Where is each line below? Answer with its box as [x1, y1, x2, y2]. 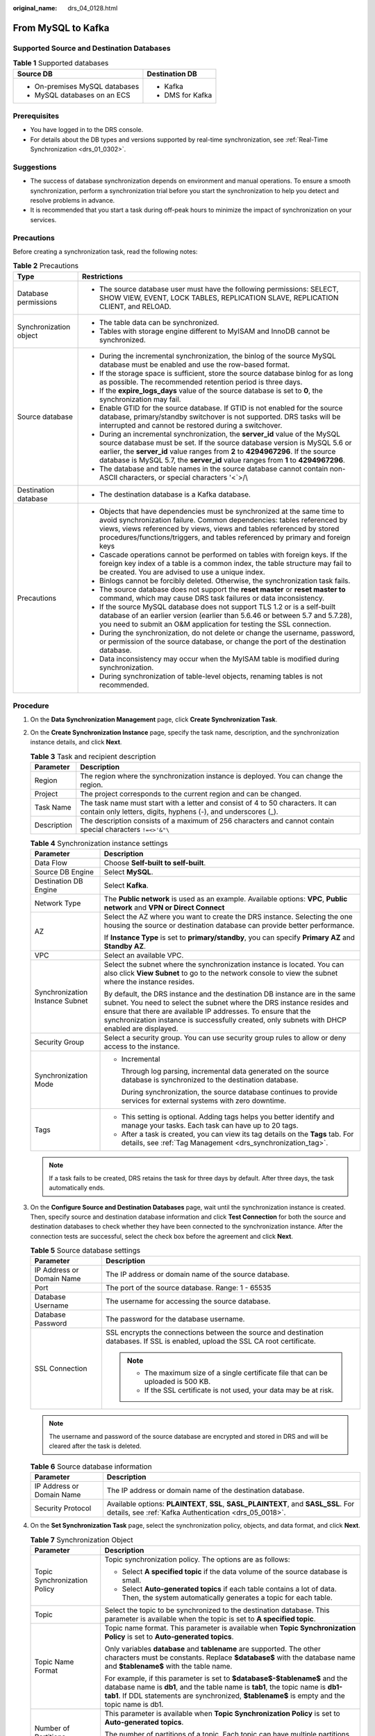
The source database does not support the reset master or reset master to [99, 584, 346, 594]
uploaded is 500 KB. [144, 1377, 211, 1387]
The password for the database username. [105, 1314, 245, 1324]
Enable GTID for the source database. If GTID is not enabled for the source [99, 403, 343, 412]
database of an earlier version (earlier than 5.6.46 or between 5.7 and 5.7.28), [99, 610, 353, 620]
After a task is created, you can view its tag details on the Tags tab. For [121, 1129, 354, 1139]
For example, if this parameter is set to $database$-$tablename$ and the [104, 1674, 348, 1683]
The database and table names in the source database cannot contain [99, 464, 328, 474]
